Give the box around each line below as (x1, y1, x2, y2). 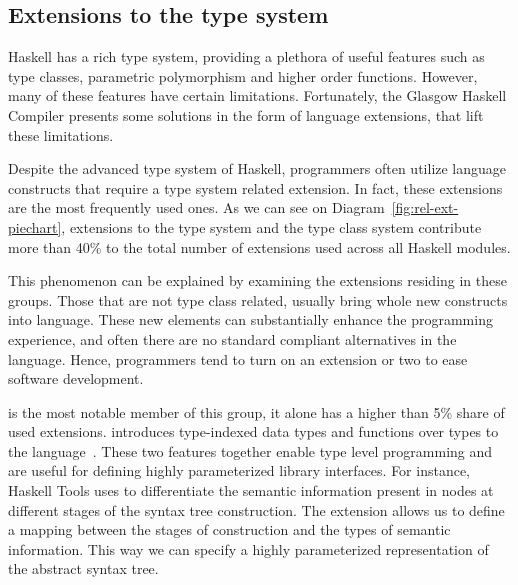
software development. (8, 368, 144, 389)
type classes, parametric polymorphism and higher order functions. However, (8, 65, 478, 86)
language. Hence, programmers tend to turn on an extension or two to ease (8, 348, 468, 369)
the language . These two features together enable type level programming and (8, 440, 493, 461)
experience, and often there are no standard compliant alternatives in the (8, 328, 457, 349)
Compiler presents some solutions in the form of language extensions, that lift (8, 104, 484, 125)
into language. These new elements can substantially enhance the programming (8, 309, 493, 330)
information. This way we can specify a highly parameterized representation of (8, 538, 489, 559)
